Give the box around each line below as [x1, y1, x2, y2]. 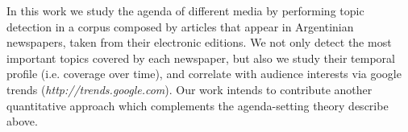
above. [6, 113, 38, 130]
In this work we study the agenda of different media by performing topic [6, 2, 364, 19]
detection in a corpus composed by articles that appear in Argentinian [6, 18, 354, 35]
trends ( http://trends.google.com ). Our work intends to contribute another [6, 80, 373, 97]
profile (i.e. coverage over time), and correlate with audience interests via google [6, 65, 402, 82]
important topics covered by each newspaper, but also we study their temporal [6, 49, 395, 66]
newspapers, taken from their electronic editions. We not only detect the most [6, 34, 392, 51]
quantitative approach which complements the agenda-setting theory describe [6, 97, 389, 113]
